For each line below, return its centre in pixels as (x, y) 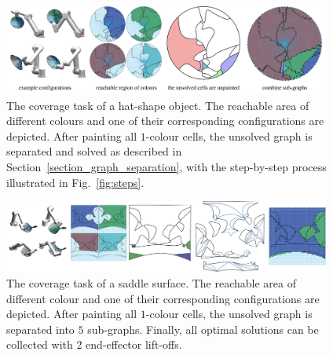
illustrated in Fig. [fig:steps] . (75, 182)
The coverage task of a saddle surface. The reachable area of (151, 283)
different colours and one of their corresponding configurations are (165, 121)
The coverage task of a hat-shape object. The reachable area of (158, 105)
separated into (40, 329)
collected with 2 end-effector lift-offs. (94, 344)
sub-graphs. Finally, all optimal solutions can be (203, 329)
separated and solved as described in (94, 151)
